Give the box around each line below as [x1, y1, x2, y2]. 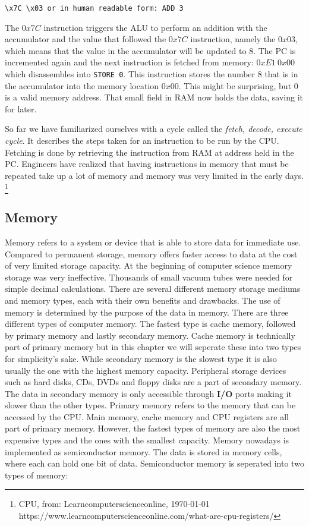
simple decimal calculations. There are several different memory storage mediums [5, 282, 301, 295]
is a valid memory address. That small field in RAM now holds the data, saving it [5, 91, 303, 103]
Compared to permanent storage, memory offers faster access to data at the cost [5, 247, 298, 260]
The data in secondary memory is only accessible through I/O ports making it [5, 387, 292, 399]
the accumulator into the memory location [5, 79, 159, 92]
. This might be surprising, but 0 [178, 79, 298, 92]
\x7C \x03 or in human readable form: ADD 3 [5, 4, 184, 12]
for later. [5, 102, 37, 115]
